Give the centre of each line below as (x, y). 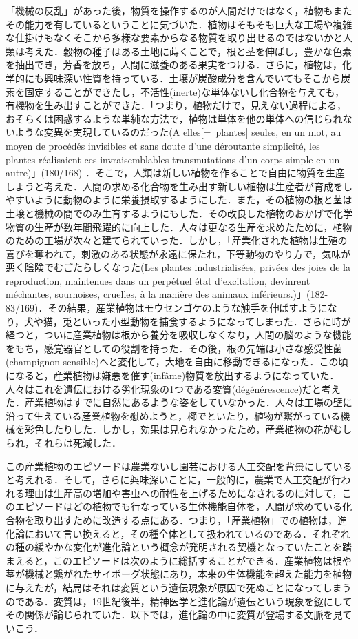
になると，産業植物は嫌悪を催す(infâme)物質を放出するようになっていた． (172, 375)
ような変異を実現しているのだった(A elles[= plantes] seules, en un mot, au (178, 132)
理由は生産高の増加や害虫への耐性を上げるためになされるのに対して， (183, 493)
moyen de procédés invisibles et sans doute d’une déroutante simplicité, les (163, 145)
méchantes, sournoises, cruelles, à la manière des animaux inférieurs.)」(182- (167, 294)
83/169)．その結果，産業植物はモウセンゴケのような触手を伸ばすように (167, 308)
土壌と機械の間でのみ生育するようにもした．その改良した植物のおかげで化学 (179, 213)
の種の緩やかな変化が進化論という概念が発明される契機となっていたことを (174, 547)
